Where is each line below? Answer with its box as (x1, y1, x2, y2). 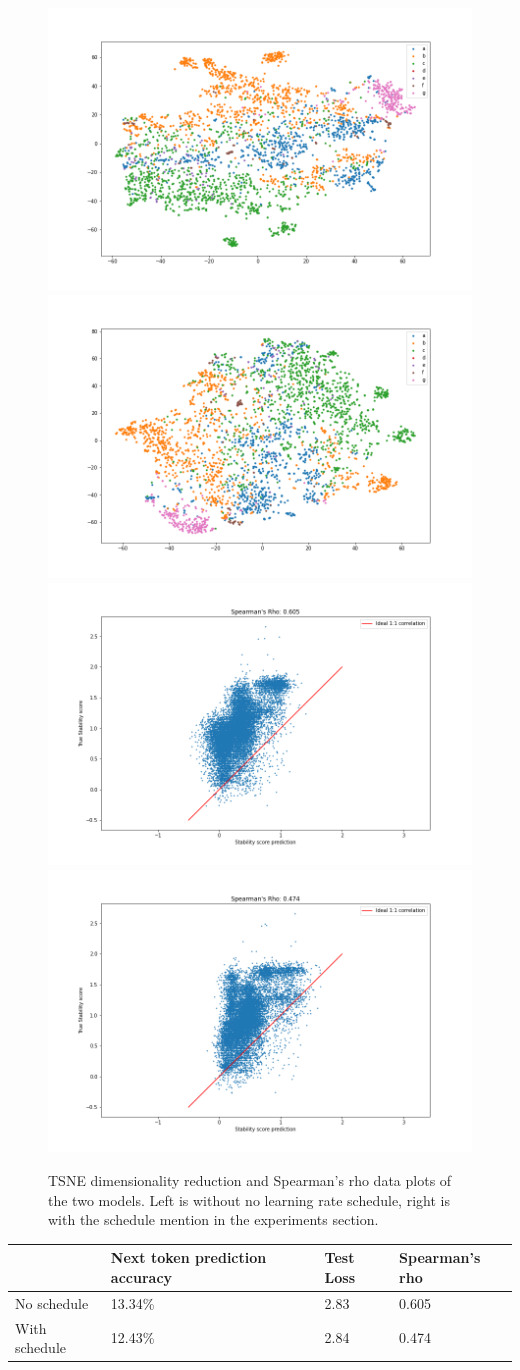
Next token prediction (110, 1247, 267, 1268)
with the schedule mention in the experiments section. (48, 1209, 379, 1230)
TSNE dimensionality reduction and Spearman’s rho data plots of (48, 1170, 452, 1190)
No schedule (15, 1292, 89, 1313)
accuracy (110, 1266, 173, 1287)
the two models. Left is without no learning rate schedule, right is (48, 1189, 450, 1210)
